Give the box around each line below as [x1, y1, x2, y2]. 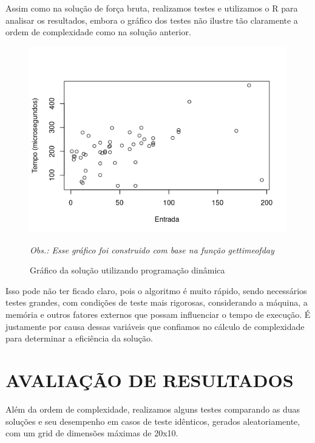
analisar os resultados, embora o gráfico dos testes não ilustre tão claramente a [5, 13, 298, 26]
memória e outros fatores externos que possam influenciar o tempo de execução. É [5, 308, 311, 320]
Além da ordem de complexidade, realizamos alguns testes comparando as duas [5, 402, 300, 415]
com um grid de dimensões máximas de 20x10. [5, 427, 178, 439]
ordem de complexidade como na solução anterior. [5, 26, 191, 38]
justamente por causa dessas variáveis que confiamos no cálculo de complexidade [5, 320, 305, 332]
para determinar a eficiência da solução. [5, 332, 153, 345]
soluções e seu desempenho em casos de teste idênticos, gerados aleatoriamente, [5, 414, 300, 427]
